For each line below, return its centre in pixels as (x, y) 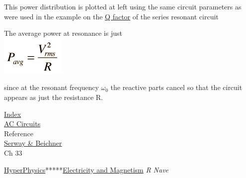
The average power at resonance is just (63, 33)
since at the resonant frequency (51, 87)
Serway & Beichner (33, 143)
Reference (19, 133)
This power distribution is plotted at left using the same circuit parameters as (123, 6)
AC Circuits (22, 124)
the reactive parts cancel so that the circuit (176, 87)
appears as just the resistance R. (53, 97)
